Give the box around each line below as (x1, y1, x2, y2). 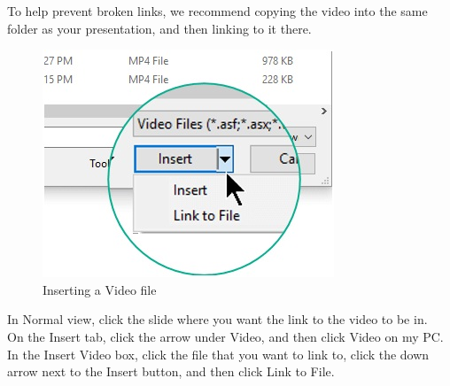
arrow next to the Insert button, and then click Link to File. (7, 362, 335, 381)
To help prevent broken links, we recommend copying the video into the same (7, 2, 428, 19)
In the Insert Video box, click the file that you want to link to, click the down (7, 344, 430, 363)
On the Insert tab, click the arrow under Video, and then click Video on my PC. (7, 327, 444, 345)
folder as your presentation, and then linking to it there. (7, 19, 312, 37)
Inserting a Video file (43, 280, 157, 298)
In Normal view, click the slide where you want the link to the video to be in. (7, 310, 428, 328)
